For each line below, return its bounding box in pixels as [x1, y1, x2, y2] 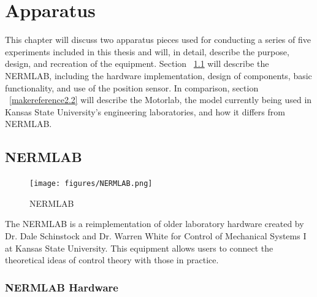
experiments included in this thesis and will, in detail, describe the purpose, [5, 45, 289, 58]
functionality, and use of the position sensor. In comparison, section [5, 81, 259, 94]
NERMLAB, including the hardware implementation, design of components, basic [5, 69, 312, 82]
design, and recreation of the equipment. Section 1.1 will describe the [5, 57, 269, 70]
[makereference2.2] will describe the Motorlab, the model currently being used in [9, 93, 312, 106]
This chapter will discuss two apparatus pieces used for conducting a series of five [5, 33, 311, 46]
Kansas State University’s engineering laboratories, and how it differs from [5, 105, 285, 118]
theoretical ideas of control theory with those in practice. [5, 253, 219, 266]
